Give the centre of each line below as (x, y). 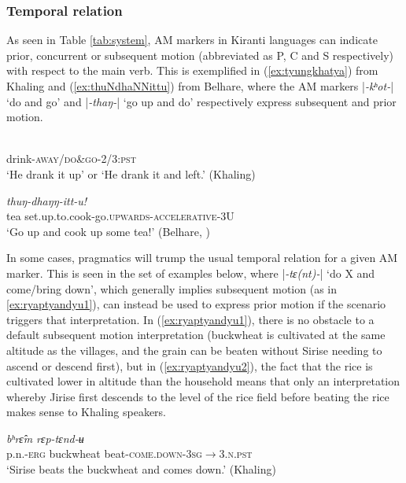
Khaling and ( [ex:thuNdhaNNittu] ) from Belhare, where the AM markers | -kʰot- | (200, 86)
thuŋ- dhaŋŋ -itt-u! (47, 200)
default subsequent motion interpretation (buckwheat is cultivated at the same (196, 335)
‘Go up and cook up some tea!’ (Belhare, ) (109, 231)
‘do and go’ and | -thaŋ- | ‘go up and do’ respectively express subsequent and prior (201, 101)
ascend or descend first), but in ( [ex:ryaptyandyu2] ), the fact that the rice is (190, 365)
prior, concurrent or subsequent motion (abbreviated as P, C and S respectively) (200, 55)
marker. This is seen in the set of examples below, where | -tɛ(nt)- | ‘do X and (191, 273)
